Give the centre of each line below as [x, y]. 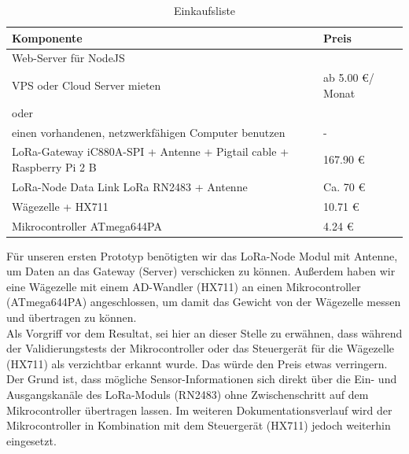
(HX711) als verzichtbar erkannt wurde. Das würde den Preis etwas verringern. [197, 363]
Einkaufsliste [204, 10]
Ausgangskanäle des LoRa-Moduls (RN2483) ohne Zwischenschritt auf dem [188, 394]
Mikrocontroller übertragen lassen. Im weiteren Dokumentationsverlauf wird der [199, 410]
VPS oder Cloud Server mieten [87, 85]
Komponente [47, 37]
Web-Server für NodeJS [68, 58]
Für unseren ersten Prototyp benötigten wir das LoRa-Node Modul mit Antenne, [202, 255]
